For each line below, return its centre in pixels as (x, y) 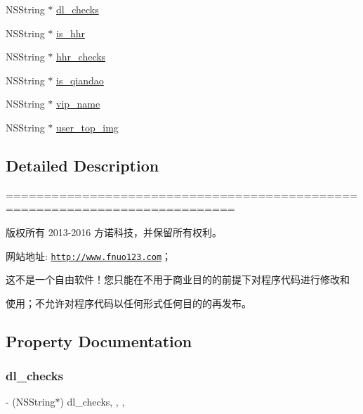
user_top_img (87, 127)
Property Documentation (99, 341)
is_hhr (71, 33)
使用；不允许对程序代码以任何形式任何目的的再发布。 (128, 303)
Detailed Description (82, 165)
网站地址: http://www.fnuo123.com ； (89, 255)
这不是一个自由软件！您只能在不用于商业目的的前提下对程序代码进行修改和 (178, 279)
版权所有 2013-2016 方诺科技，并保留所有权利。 (114, 232)
